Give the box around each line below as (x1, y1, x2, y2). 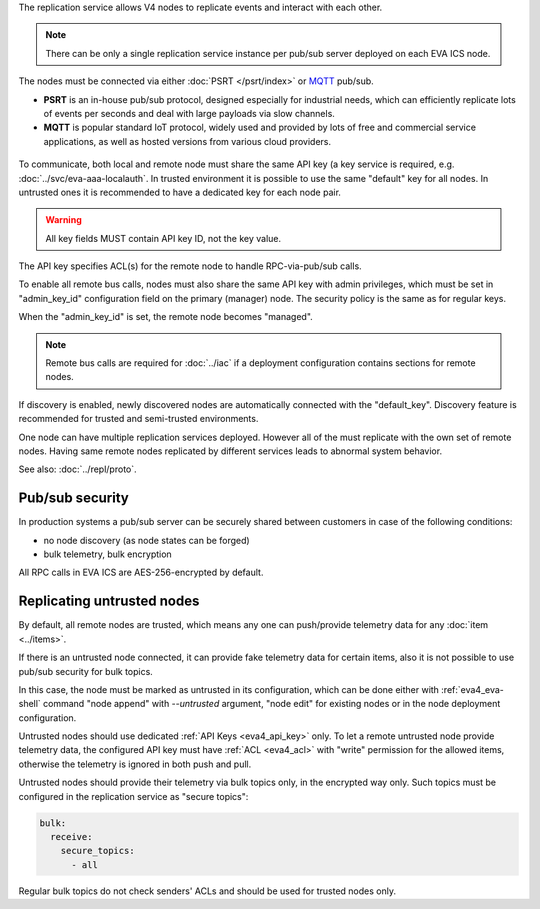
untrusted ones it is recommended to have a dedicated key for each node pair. (18, 186, 342, 198)
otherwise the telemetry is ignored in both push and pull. (18, 758, 252, 770)
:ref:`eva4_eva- (441, 683, 505, 695)
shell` (18, 698, 42, 710)
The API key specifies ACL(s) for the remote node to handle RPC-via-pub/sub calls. (18, 260, 362, 272)
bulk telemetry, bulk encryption (43, 548, 172, 560)
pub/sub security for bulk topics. (18, 665, 154, 677)
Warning (45, 214, 82, 226)
